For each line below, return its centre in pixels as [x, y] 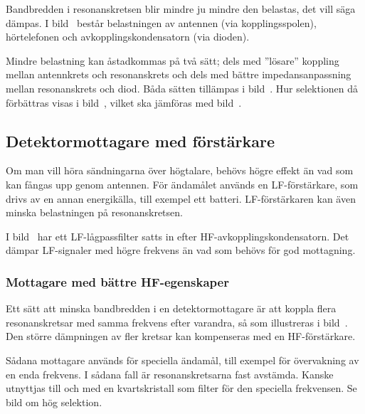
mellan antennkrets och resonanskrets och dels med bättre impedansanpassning [179, 74]
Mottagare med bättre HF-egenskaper [117, 281]
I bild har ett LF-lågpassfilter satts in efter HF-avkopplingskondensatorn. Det [178, 236]
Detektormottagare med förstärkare [140, 140]
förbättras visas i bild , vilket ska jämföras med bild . [124, 102]
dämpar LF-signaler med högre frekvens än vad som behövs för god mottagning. [181, 250]
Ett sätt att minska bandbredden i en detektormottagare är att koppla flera [171, 308]
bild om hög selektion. [54, 402]
